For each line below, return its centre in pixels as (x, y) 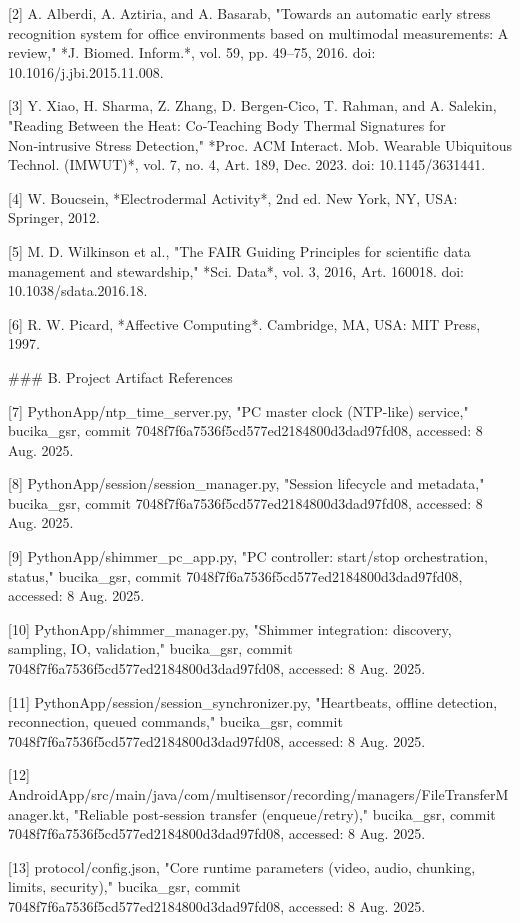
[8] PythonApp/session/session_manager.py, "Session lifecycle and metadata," (246, 483)
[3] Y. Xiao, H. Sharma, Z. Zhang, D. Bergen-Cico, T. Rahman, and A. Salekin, (252, 105)
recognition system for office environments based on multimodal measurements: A (258, 32)
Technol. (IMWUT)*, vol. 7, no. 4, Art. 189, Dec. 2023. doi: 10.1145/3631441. (247, 164)
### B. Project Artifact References (120, 376)
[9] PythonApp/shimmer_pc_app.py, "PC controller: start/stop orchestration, (248, 556)
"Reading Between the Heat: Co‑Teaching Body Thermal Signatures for (227, 124)
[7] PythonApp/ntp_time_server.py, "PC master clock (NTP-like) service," (238, 410)
